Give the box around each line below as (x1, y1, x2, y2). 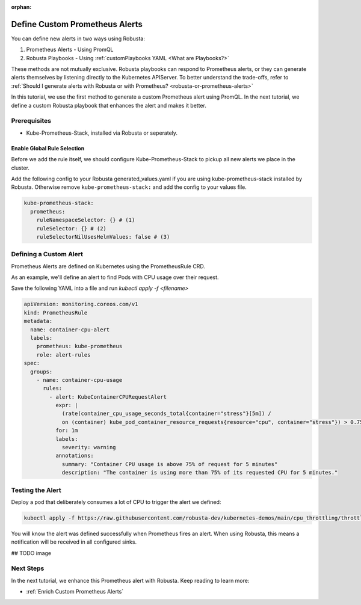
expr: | (55, 402, 78, 409)
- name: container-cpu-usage (36, 376, 123, 383)
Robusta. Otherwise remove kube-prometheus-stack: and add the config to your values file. (11, 183, 247, 191)
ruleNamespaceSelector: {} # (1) (36, 217, 135, 224)
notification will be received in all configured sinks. (11, 538, 137, 545)
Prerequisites (11, 117, 51, 125)
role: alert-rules (36, 351, 91, 358)
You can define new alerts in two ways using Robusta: (11, 35, 146, 42)
